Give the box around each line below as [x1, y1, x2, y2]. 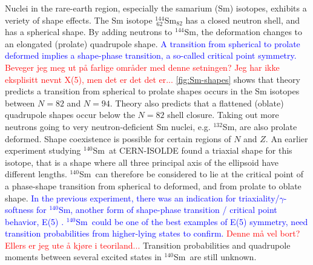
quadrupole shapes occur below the [5, 108, 135, 121]
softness [5, 203, 34, 216]
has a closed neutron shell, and [185, 13, 300, 26]
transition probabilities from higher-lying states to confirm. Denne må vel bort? [5, 227, 300, 240]
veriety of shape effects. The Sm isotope [5, 13, 153, 26]
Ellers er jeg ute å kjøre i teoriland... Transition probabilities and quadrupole [5, 238, 291, 251]
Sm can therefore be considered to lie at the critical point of [79, 168, 303, 180]
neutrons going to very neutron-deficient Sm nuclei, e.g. [5, 120, 211, 132]
